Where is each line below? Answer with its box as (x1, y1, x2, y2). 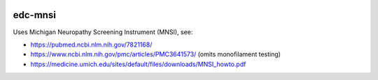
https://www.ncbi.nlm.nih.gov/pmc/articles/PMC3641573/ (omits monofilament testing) (30, 50, 281, 58)
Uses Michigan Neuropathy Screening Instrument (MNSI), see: (13, 28, 193, 36)
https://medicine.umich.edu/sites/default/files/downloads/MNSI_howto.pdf (30, 60, 246, 68)
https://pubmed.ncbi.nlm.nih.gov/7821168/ (30, 40, 153, 49)
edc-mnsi (13, 9, 56, 21)
